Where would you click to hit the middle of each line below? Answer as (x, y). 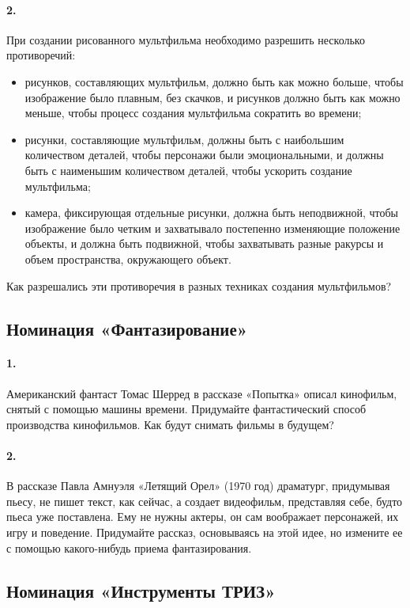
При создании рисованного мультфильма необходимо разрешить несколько (186, 39)
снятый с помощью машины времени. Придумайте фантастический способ (186, 409)
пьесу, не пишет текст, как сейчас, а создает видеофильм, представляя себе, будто (205, 501)
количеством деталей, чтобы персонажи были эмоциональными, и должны (204, 155)
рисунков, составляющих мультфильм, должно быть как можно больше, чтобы (214, 81)
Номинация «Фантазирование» (127, 328)
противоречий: (41, 55)
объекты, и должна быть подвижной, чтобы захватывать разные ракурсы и (204, 243)
